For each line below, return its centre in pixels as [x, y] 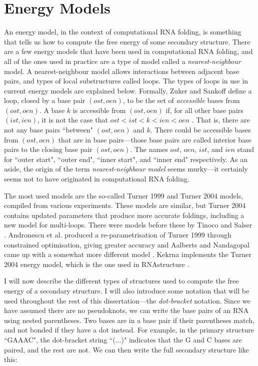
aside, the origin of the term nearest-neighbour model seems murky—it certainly [126, 169]
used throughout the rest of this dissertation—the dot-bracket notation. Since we [127, 300]
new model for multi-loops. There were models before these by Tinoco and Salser [128, 225]
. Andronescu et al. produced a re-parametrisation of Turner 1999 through [118, 234]
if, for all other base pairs [204, 110]
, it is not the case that [72, 120]
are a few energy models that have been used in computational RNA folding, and [128, 51]
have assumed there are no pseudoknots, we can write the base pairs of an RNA [126, 310]
